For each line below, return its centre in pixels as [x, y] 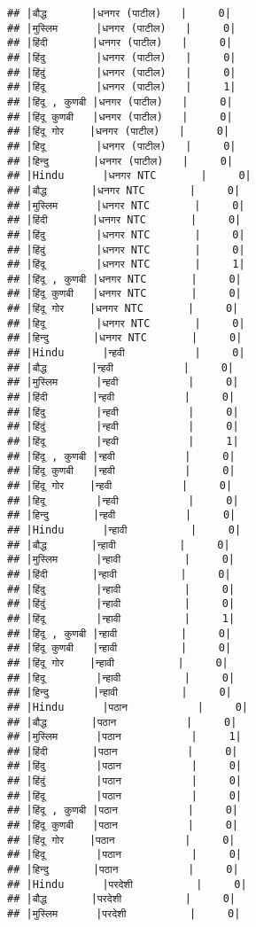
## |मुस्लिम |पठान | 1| [124, 737]
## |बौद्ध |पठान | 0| [122, 722]
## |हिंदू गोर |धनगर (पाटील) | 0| [119, 132]
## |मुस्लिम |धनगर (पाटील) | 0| [122, 28]
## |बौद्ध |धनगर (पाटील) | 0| [119, 13]
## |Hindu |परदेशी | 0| [127, 884]
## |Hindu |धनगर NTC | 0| [129, 176]
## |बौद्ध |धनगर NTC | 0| [124, 190]
